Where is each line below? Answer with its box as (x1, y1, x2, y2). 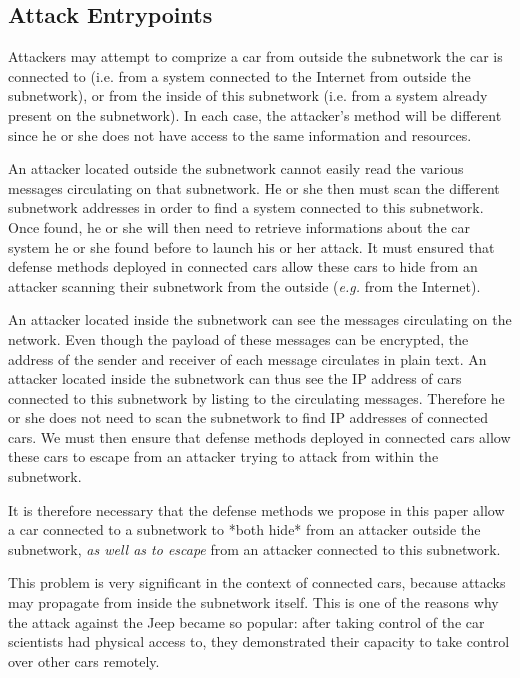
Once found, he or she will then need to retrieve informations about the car (8, 216, 470, 237)
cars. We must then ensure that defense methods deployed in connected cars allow (8, 426, 511, 447)
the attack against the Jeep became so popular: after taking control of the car (8, 611, 485, 632)
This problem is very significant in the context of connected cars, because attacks (8, 572, 506, 593)
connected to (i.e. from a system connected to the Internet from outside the (8, 65, 471, 86)
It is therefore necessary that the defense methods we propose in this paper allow (8, 499, 505, 520)
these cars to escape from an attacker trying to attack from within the (8, 446, 439, 467)
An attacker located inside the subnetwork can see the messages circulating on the (8, 309, 512, 330)
